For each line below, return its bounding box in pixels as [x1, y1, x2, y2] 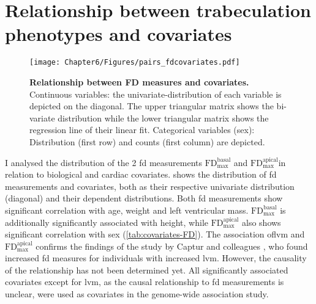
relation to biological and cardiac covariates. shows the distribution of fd [5, 168, 277, 181]
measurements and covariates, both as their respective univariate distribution [5, 179, 295, 192]
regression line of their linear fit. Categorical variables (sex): [29, 123, 255, 136]
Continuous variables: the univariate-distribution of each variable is [29, 87, 282, 100]
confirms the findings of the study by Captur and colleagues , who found [36, 239, 308, 252]
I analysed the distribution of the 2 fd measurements [5, 156, 203, 168]
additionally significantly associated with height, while [5, 215, 208, 228]
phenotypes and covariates [5, 21, 232, 46]
